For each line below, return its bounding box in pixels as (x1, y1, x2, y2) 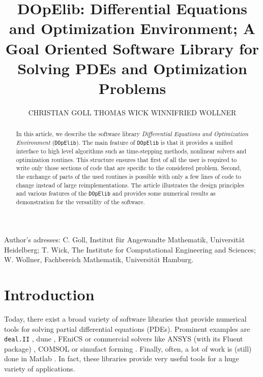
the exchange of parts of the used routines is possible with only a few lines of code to (16, 172, 241, 181)
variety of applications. (4, 363, 75, 374)
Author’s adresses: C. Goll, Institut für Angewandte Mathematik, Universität (4, 234, 245, 245)
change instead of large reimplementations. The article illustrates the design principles (16, 180, 244, 189)
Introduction (4, 284, 95, 305)
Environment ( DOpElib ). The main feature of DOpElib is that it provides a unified (16, 138, 233, 146)
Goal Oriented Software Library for (5, 38, 259, 58)
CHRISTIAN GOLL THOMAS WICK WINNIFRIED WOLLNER (28, 107, 237, 117)
